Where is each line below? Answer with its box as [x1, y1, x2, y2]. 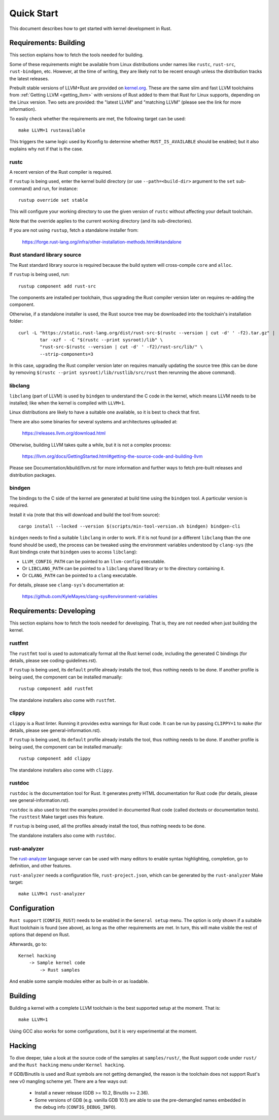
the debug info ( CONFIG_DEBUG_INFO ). [34, 1104, 117, 1110]
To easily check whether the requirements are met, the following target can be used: [9, 115, 186, 121]
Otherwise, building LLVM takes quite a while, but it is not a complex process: [9, 442, 171, 448]
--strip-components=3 [40, 351, 94, 357]
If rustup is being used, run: [9, 271, 70, 277]
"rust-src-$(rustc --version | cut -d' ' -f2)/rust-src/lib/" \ [40, 344, 203, 350]
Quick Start [9, 8, 58, 19]
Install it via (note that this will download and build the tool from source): [9, 511, 160, 518]
